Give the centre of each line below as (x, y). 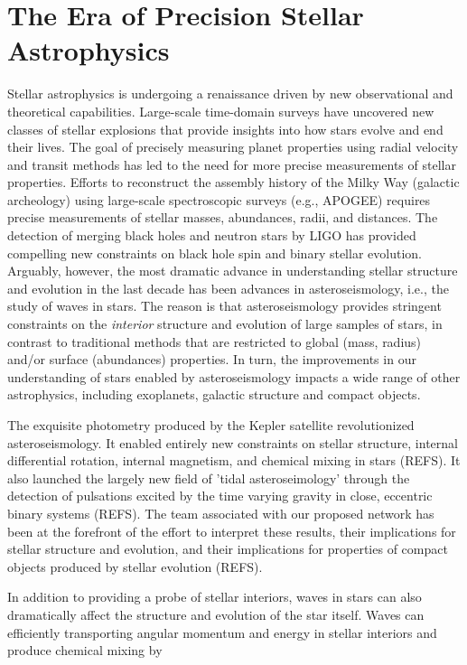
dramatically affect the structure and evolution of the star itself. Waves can (216, 614)
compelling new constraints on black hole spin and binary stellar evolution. (215, 253)
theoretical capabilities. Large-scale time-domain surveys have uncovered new (221, 111)
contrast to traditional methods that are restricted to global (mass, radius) (215, 341)
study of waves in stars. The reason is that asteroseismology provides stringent (224, 306)
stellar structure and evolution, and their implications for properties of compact (228, 549)
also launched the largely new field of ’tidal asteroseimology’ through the (209, 478)
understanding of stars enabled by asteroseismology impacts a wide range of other (234, 376)
